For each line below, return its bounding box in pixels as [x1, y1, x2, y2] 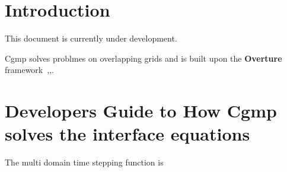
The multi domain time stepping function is [5, 156, 164, 168]
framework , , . [5, 63, 54, 76]
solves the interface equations [5, 122, 250, 146]
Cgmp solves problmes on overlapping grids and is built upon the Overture [5, 52, 282, 64]
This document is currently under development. [5, 32, 177, 44]
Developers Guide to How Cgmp [5, 98, 277, 123]
